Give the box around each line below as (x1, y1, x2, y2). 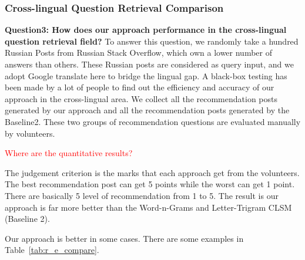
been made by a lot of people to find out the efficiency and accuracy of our (5, 81, 274, 93)
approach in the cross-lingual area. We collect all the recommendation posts (5, 92, 278, 104)
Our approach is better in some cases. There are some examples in (5, 232, 244, 244)
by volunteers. (5, 127, 55, 139)
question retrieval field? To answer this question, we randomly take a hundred (5, 35, 299, 47)
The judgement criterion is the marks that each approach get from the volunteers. (5, 166, 300, 178)
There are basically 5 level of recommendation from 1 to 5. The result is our (5, 189, 279, 201)
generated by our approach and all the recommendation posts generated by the (5, 104, 290, 116)
